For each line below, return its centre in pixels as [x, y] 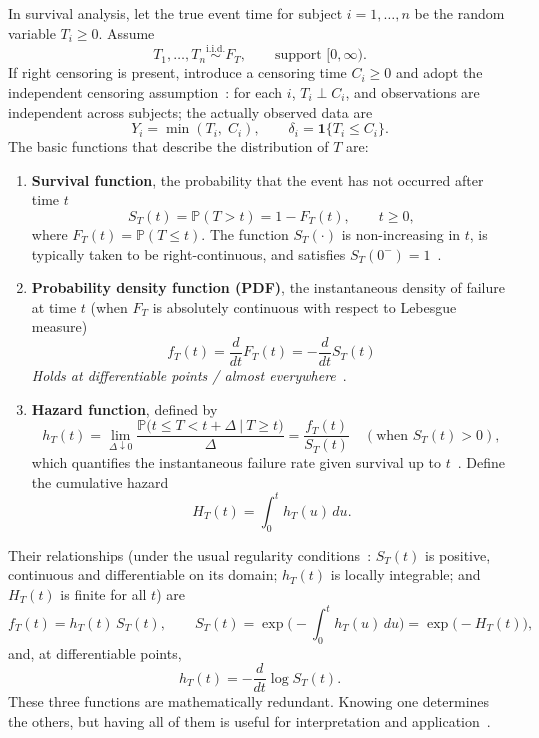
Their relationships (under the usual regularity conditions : [190, 554]
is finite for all [103, 593]
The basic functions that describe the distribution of [168, 146]
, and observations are [412, 92]
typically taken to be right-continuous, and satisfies [188, 253]
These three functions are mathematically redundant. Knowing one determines [249, 701]
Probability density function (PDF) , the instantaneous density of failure [268, 287]
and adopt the [439, 72]
